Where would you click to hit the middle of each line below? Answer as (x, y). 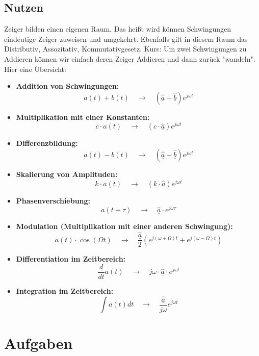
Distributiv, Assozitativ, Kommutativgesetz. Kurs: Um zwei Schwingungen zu (125, 49)
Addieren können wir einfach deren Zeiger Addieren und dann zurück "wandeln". (130, 58)
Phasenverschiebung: (53, 200)
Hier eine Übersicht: (35, 69)
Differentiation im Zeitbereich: (71, 259)
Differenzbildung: (47, 143)
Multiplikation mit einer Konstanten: (83, 117)
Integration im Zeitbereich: (65, 290)
